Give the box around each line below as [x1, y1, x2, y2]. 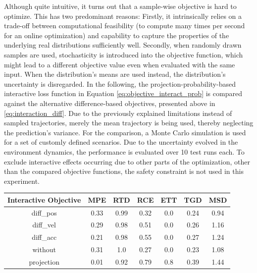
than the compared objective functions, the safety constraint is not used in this [4, 166, 244, 176]
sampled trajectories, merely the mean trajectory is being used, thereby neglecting [4, 117, 254, 128]
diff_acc [32, 232, 57, 242]
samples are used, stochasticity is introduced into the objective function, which [4, 49, 243, 59]
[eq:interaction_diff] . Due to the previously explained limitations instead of [4, 108, 232, 118]
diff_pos [31, 207, 57, 218]
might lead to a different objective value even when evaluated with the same [4, 59, 235, 69]
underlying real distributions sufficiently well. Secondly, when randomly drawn [4, 40, 242, 50]
